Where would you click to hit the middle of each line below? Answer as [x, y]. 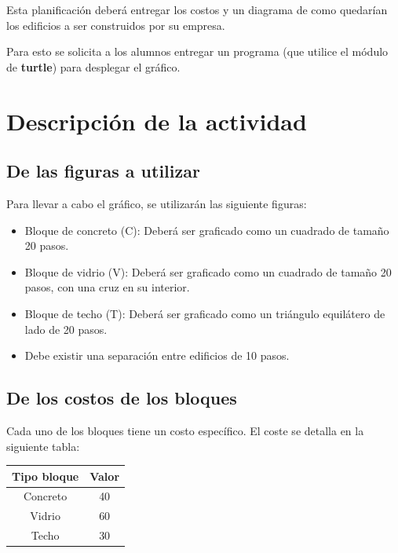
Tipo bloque [46, 476]
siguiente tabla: [43, 446]
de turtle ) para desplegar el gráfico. [93, 66]
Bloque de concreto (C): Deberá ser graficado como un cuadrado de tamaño [207, 230]
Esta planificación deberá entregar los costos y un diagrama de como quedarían [197, 9]
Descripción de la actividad [157, 121]
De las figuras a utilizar [103, 171]
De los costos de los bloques [122, 398]
